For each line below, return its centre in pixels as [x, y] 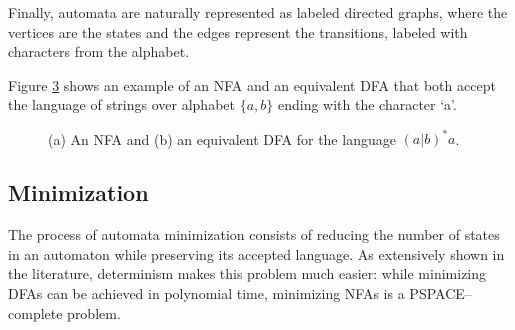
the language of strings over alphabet [121, 104]
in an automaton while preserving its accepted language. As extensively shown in [256, 253]
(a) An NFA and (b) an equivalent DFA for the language [222, 138]
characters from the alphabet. [99, 51]
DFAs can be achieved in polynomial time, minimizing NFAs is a [206, 293]
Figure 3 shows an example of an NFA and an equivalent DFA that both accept [252, 84]
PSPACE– [440, 293]
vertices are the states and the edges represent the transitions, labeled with [238, 31]
